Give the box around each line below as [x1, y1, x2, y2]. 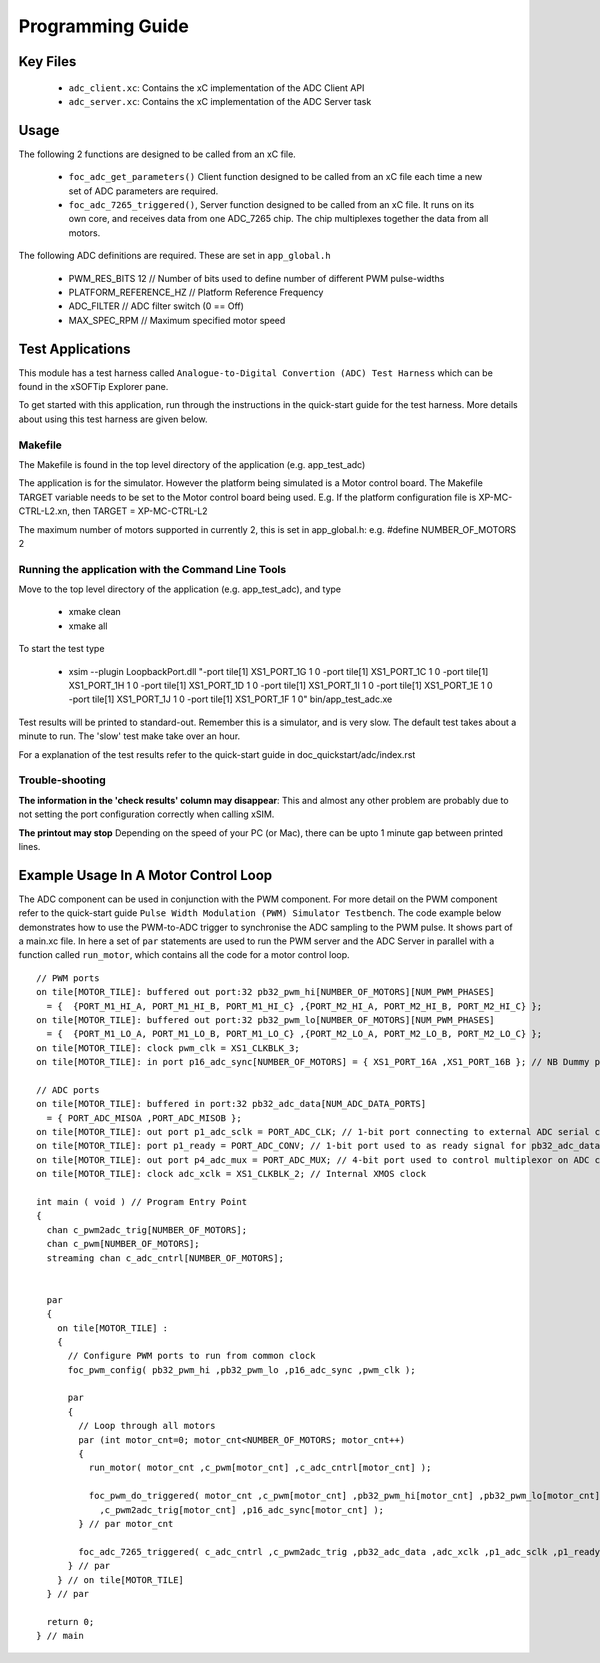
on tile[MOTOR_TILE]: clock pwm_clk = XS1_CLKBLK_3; [36, 1042, 300, 1054]
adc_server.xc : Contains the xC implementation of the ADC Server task [68, 95, 372, 107]
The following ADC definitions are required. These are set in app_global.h [18, 250, 331, 262]
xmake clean [68, 606, 122, 618]
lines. [18, 840, 41, 852]
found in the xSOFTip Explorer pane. [18, 381, 169, 393]
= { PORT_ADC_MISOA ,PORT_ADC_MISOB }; [46, 1112, 242, 1124]
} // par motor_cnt [78, 1518, 174, 1529]
